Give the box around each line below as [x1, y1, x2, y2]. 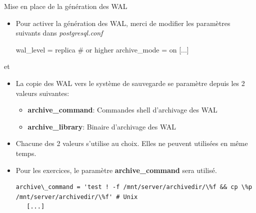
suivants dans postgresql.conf [15, 27, 103, 38]
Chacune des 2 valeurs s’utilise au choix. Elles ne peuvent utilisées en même [15, 138, 248, 148]
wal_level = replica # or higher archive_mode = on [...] [15, 44, 189, 54]
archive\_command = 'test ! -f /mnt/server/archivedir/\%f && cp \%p [15, 183, 252, 191]
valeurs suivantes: [15, 87, 69, 98]
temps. [15, 147, 36, 158]
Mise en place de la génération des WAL [4, 1, 127, 11]
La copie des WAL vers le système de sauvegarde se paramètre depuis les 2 [15, 77, 245, 88]
